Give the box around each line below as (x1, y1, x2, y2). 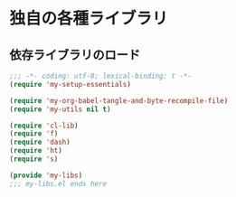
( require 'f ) (9, 129, 59, 138)
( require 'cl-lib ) (9, 121, 79, 130)
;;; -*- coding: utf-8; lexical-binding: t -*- (9, 71, 193, 80)
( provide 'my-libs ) (9, 171, 83, 180)
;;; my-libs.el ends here (9, 179, 107, 188)
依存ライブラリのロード (9, 47, 140, 62)
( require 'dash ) (9, 137, 71, 147)
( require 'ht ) (9, 146, 63, 155)
